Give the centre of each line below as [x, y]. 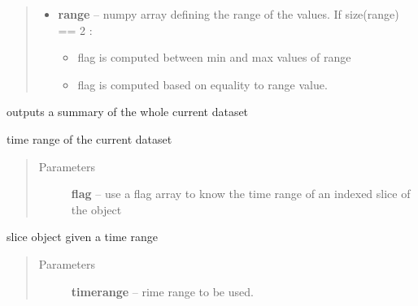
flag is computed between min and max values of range [214, 57]
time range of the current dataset [89, 138]
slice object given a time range [82, 237]
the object [96, 209]
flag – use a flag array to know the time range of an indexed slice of [241, 194]
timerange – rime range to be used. [162, 291]
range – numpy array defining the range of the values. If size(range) [229, 14]
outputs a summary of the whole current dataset [128, 112]
